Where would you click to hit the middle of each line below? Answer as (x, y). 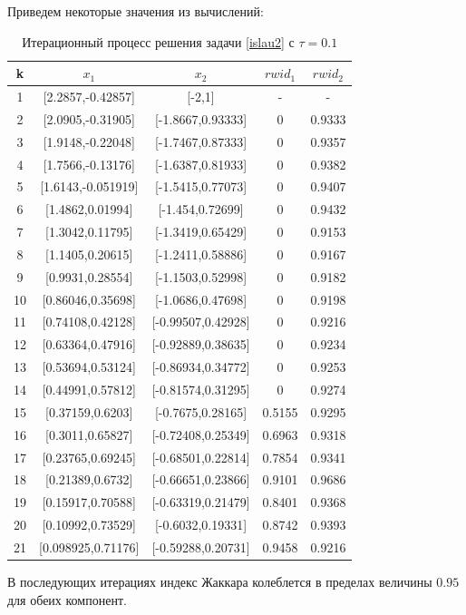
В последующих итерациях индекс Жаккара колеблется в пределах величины (220, 581)
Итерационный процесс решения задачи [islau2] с (158, 41)
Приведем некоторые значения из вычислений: (136, 11)
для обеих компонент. (67, 599)
